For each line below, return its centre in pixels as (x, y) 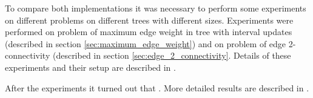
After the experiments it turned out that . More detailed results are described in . (157, 87)
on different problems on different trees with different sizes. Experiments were (149, 20)
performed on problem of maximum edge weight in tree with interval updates (149, 32)
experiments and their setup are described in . (90, 67)
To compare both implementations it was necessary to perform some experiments (156, 8)
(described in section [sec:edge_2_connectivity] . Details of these (172, 55)
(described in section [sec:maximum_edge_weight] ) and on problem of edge (146, 43)
